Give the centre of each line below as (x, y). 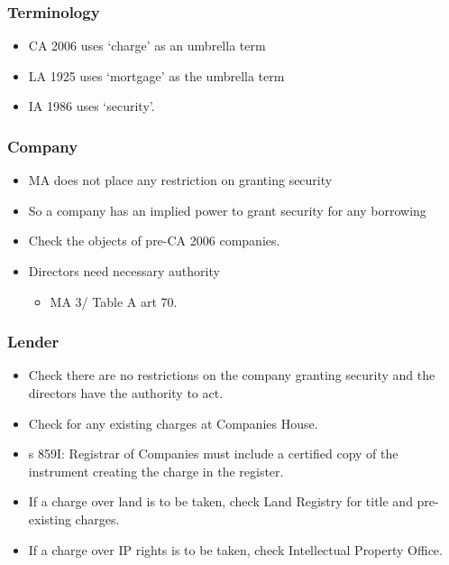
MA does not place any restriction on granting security (180, 180)
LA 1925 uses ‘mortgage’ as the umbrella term (156, 75)
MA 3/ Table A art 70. (114, 301)
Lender (33, 342)
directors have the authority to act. (126, 393)
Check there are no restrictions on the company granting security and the (232, 375)
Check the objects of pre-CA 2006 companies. (154, 241)
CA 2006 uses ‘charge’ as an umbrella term (147, 46)
